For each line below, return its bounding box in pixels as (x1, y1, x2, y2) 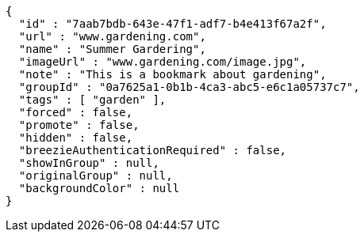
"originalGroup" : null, (18, 169, 173, 182)
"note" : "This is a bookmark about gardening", (18, 68, 327, 81)
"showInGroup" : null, (18, 157, 159, 169)
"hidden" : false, (18, 131, 133, 144)
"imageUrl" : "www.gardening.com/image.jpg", (18, 55, 307, 68)
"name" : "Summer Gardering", (18, 43, 206, 55)
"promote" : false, (18, 119, 140, 131)
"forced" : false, (18, 106, 133, 119)
